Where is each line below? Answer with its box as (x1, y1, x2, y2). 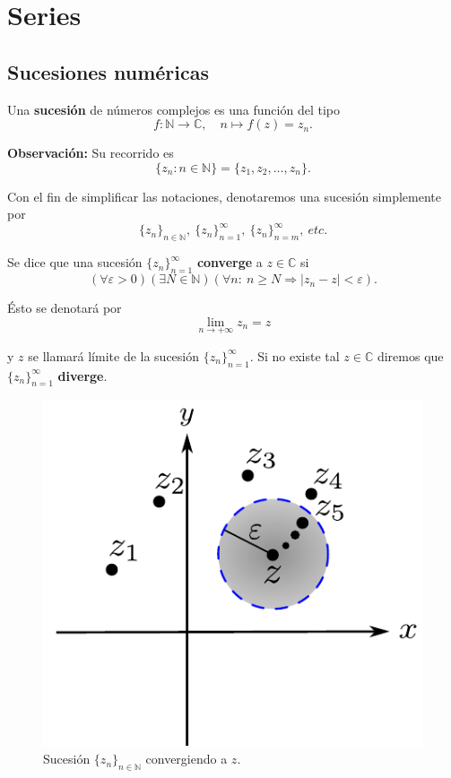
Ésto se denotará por (7, 298, 122, 317)
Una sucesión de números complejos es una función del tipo (7, 99, 340, 118)
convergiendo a (145, 749, 228, 768)
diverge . (57, 366, 108, 385)
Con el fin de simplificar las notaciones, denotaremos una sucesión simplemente (7, 186, 441, 205)
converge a (196, 253, 263, 272)
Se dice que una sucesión (7, 253, 143, 272)
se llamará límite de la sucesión (28, 346, 200, 365)
